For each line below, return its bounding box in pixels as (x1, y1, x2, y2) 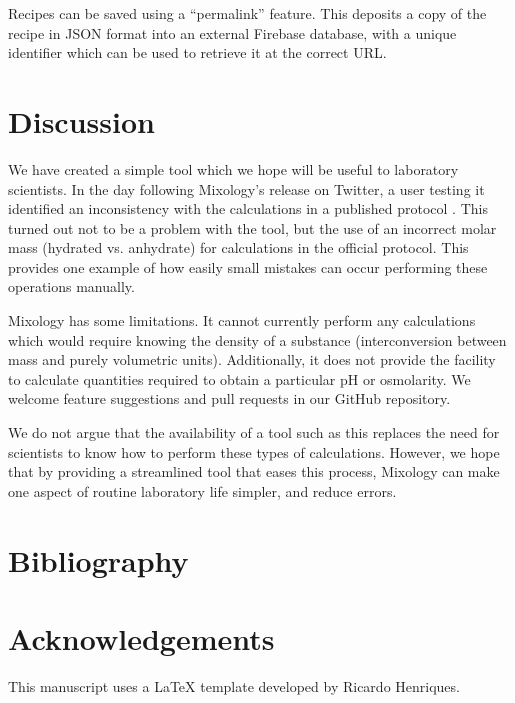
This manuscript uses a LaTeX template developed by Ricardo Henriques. (8, 675, 460, 696)
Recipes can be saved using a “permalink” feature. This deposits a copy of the (8, 3, 487, 23)
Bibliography (8, 539, 189, 580)
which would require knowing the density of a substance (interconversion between (8, 329, 507, 350)
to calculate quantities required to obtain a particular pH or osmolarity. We (8, 368, 471, 389)
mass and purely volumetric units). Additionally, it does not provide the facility (8, 349, 496, 370)
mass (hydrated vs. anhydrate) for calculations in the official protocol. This (8, 237, 469, 258)
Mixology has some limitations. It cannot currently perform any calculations (8, 310, 476, 331)
